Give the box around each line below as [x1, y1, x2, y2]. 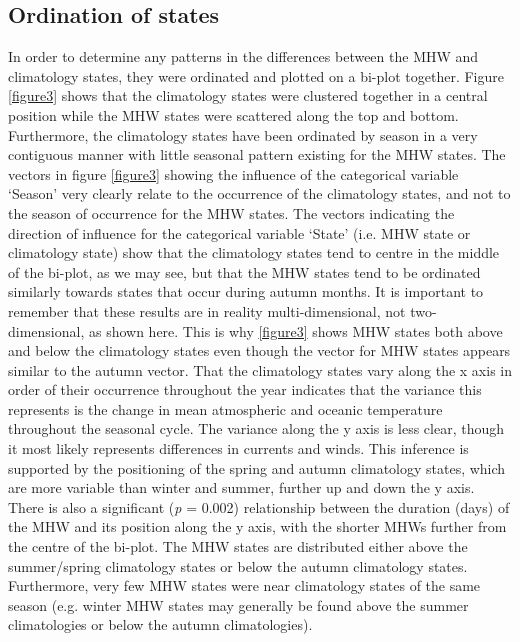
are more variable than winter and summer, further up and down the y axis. [8, 477, 475, 498]
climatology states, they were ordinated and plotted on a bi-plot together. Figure [8, 65, 504, 86]
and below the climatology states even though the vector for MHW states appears [8, 340, 511, 361]
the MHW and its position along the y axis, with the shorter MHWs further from [8, 516, 507, 537]
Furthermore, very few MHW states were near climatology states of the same [8, 575, 481, 596]
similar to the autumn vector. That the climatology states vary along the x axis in [8, 359, 513, 380]
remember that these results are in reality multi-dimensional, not [8, 300, 406, 321]
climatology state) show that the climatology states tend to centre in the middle [8, 242, 500, 263]
